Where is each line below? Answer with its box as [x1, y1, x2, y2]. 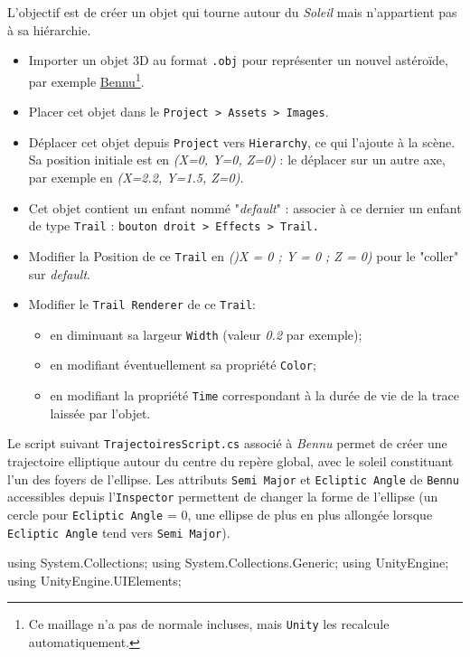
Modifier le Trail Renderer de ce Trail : [28, 295, 256, 314]
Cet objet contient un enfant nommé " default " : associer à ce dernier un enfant [28, 198, 462, 217]
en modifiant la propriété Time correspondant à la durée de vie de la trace [50, 386, 460, 405]
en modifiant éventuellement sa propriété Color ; [50, 355, 316, 374]
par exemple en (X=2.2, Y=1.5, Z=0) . [28, 168, 244, 186]
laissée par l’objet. [50, 403, 151, 422]
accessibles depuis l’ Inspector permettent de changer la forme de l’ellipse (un [7, 487, 438, 506]
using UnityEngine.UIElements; [7, 570, 182, 589]
